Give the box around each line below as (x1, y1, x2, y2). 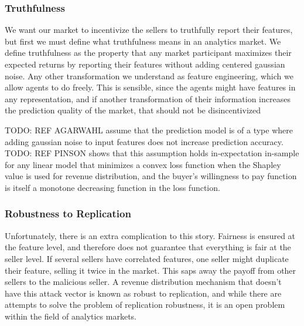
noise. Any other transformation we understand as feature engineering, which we (5, 69, 293, 82)
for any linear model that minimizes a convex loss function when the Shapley (5, 158, 281, 170)
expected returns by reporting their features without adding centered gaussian (5, 58, 285, 70)
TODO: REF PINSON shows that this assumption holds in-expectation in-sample (5, 147, 299, 159)
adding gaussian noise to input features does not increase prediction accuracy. (5, 135, 283, 147)
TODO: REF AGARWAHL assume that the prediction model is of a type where (5, 123, 293, 136)
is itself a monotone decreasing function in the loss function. (5, 181, 220, 193)
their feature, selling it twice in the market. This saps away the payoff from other (5, 264, 296, 276)
